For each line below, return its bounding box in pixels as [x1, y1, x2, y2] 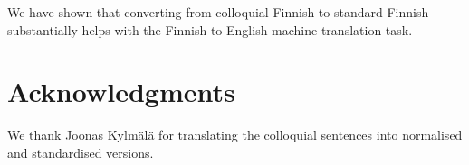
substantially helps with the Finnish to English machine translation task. [7, 20, 413, 39]
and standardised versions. [7, 142, 154, 161]
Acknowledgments [7, 73, 235, 110]
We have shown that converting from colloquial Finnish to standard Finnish [7, 3, 429, 21]
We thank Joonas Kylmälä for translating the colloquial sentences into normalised [7, 125, 463, 144]
